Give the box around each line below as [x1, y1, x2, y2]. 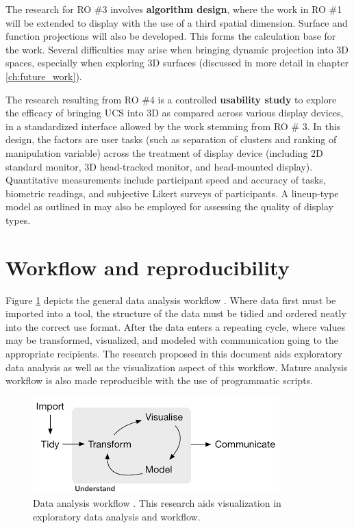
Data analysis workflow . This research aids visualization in [33, 496, 281, 510]
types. [5, 212, 31, 227]
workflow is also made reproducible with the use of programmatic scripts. [5, 373, 313, 388]
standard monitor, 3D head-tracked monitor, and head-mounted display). [5, 159, 313, 173]
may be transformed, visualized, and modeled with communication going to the [5, 333, 338, 347]
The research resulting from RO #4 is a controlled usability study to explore [5, 92, 337, 106]
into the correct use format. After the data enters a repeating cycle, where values [5, 319, 345, 334]
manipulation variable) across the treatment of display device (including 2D [5, 145, 323, 160]
